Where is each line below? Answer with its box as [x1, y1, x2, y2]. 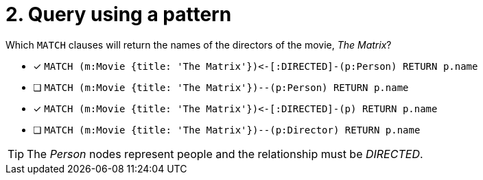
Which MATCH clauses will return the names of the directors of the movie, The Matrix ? [5, 38, 392, 51]
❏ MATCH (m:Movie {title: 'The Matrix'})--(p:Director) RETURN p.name [33, 123, 421, 136]
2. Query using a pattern [5, 3, 232, 26]
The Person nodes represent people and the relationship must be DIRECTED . [27, 146, 423, 161]
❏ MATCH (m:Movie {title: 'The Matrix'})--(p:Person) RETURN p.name [33, 81, 409, 93]
